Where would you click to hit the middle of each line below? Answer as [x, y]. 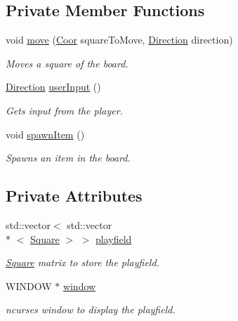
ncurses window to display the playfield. [91, 309]
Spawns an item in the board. [68, 158]
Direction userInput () [53, 87]
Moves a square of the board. [67, 63]
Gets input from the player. [64, 110]
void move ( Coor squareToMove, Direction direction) [119, 40]
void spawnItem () [45, 134]
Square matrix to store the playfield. [82, 262]
